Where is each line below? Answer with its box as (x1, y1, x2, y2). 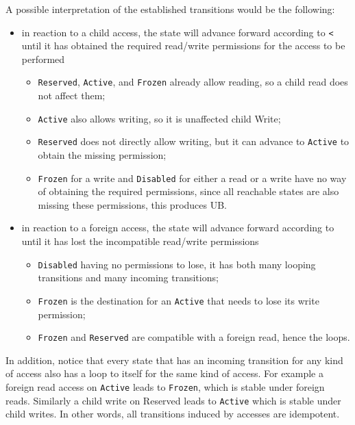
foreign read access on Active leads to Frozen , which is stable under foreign (5, 379, 325, 394)
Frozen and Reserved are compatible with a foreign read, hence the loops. (38, 330, 350, 344)
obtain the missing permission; (38, 148, 167, 162)
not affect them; (38, 88, 106, 103)
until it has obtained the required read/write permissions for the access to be (21, 38, 345, 53)
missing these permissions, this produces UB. (38, 197, 228, 211)
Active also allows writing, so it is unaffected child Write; (38, 111, 281, 125)
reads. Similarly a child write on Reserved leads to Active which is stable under (5, 393, 341, 407)
